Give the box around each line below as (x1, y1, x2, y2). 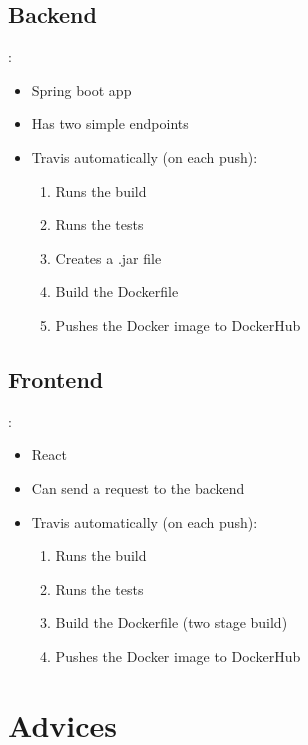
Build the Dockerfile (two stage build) (55, 612, 288, 633)
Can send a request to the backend (31, 477, 245, 498)
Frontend (8, 363, 104, 394)
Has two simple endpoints (31, 113, 189, 134)
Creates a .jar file (55, 247, 162, 268)
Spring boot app (31, 79, 132, 100)
